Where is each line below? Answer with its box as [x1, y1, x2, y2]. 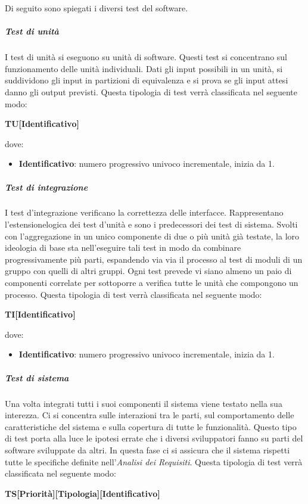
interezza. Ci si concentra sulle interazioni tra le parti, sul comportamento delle [5, 409, 294, 421]
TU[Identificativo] [5, 117, 79, 130]
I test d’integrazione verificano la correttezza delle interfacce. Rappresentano [5, 206, 284, 219]
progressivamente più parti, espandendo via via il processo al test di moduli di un [5, 253, 303, 265]
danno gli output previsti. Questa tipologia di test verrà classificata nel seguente [5, 85, 297, 98]
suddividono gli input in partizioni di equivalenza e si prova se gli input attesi [5, 74, 288, 86]
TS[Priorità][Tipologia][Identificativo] [5, 487, 160, 499]
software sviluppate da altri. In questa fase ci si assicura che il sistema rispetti [5, 443, 290, 456]
